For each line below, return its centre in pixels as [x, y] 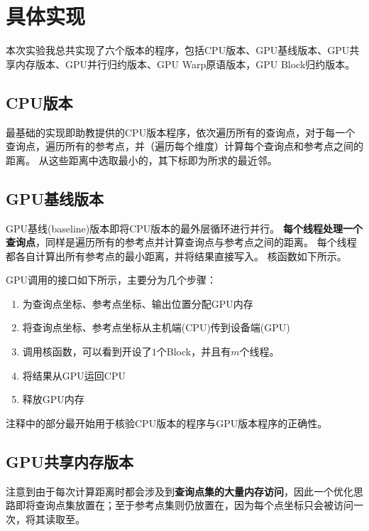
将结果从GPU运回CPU [74, 375]
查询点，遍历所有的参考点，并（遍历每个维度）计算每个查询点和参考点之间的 [184, 146]
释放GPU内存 [53, 399]
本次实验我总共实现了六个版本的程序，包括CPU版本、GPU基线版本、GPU [178, 50]
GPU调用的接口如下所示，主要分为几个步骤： [111, 280]
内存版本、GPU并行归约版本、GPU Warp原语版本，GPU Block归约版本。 [185, 64]
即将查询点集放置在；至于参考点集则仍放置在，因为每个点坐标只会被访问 [184, 505]
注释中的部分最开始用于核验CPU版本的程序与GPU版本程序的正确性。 [167, 423]
